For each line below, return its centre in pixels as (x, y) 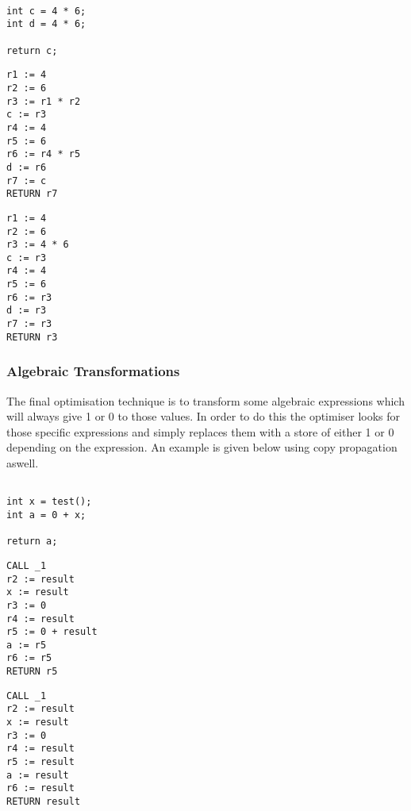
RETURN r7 (32, 194)
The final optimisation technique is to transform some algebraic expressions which (205, 400)
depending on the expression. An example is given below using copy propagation (202, 447)
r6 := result (40, 788)
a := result (38, 775)
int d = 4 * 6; (46, 24)
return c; (32, 50)
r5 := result (40, 762)
